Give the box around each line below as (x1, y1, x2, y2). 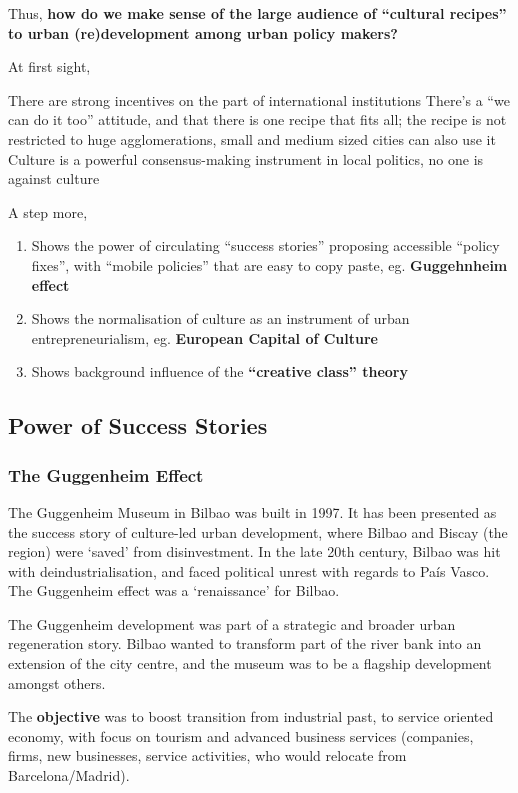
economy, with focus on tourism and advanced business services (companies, (8, 725, 474, 746)
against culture (8, 168, 100, 189)
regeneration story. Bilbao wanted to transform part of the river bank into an (8, 633, 482, 654)
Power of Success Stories (8, 410, 268, 441)
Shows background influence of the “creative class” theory (31, 361, 408, 382)
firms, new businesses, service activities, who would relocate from (8, 745, 407, 766)
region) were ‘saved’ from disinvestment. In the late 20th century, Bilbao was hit (8, 541, 501, 562)
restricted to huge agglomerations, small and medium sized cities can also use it (8, 128, 496, 149)
